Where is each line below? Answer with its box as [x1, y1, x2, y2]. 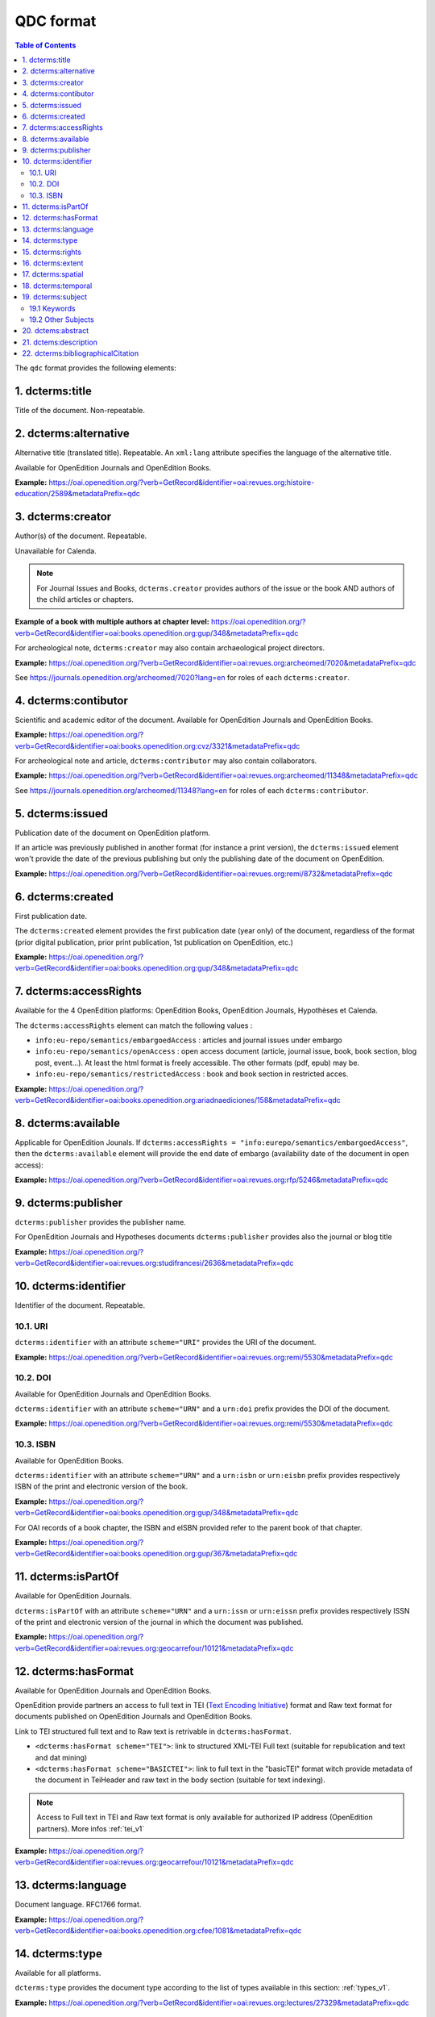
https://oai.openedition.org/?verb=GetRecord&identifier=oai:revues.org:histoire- [48, 478, 315, 487]
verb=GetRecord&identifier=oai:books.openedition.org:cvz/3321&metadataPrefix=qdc [14, 741, 300, 750]
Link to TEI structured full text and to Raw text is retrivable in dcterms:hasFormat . [14, 1727, 292, 1736]
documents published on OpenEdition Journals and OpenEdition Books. [14, 1711, 253, 1722]
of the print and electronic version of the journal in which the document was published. [14, 1618, 304, 1627]
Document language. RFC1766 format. [14, 1900, 142, 1910]
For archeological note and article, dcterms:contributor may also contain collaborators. [14, 755, 317, 766]
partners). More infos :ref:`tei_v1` [36, 1823, 145, 1833]
